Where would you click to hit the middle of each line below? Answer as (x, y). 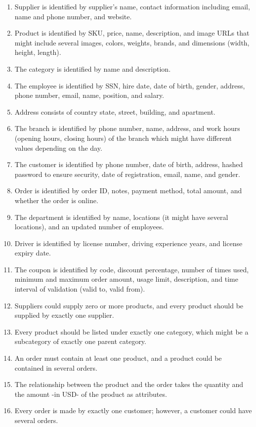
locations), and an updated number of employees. (89, 227)
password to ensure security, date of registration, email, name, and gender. (127, 174)
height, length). (38, 52)
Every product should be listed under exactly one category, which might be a (131, 331)
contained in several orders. (56, 367)
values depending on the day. (58, 148)
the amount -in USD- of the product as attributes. (91, 394)
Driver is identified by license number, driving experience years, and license (128, 243)
